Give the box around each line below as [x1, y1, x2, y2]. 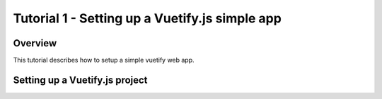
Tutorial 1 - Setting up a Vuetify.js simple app [13, 11, 282, 26]
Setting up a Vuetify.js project [13, 74, 148, 86]
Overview [13, 37, 57, 49]
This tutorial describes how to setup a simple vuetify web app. [13, 56, 195, 65]
